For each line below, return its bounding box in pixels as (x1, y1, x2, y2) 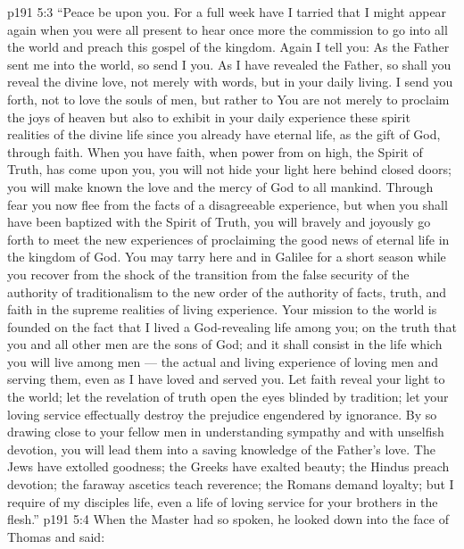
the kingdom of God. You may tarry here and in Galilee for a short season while (7, 247, 446, 266)
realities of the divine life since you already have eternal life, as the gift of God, (7, 125, 441, 144)
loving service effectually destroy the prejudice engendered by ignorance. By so (7, 404, 437, 423)
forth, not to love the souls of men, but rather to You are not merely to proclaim (7, 89, 450, 108)
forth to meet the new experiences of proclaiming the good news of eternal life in (7, 229, 450, 248)
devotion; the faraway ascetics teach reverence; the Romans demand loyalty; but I (7, 475, 454, 494)
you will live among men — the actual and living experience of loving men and (7, 352, 439, 370)
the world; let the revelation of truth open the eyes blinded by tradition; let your (7, 387, 449, 406)
